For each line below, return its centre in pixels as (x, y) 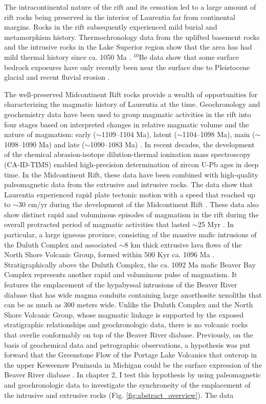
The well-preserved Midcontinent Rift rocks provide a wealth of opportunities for (131, 94)
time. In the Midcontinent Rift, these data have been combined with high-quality (131, 174)
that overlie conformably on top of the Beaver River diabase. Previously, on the (129, 334)
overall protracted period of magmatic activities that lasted (97, 224)
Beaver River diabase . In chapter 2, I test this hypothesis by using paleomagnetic (132, 375)
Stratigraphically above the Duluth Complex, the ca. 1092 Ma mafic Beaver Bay (130, 264)
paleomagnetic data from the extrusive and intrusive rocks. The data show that (129, 184)
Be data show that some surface (189, 57)
